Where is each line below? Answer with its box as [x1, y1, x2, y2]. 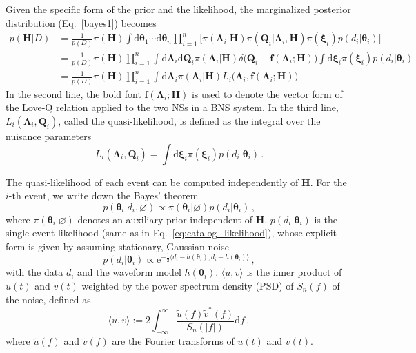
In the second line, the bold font [6, 86, 141, 101]
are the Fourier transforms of [112, 334, 235, 348]
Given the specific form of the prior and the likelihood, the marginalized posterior [6, 2, 351, 16]
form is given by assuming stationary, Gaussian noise [6, 239, 229, 253]
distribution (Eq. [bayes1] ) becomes [6, 15, 157, 30]
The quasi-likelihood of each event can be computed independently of [6, 174, 299, 189]
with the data [6, 265, 63, 279]
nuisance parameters [6, 128, 92, 143]
